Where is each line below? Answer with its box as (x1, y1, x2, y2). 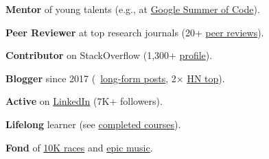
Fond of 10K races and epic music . (5, 140, 153, 154)
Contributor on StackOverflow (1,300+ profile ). (5, 48, 213, 62)
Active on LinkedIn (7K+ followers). (5, 94, 163, 108)
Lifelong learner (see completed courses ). (5, 117, 181, 131)
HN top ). (187, 71, 225, 85)
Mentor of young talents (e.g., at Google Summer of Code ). (5, 2, 260, 16)
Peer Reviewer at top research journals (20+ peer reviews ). (5, 25, 264, 39)
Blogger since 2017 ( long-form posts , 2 (5, 71, 176, 85)
